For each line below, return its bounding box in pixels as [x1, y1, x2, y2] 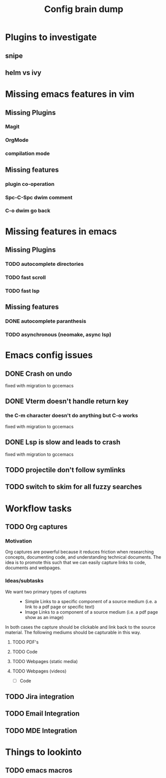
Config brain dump [44, 3, 124, 15]
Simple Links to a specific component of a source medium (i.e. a [24, 598, 157, 604]
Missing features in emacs [5, 226, 117, 237]
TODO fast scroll [5, 274, 46, 281]
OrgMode [5, 136, 29, 143]
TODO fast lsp [5, 287, 40, 294]
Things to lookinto [5, 746, 82, 758]
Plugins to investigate [5, 31, 97, 43]
